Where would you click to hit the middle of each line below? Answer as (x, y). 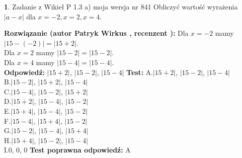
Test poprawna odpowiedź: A (80, 150)
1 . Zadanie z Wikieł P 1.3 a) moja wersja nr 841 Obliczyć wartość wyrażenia (121, 6)
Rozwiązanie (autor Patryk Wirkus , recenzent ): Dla (96, 33)
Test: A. (140, 72)
